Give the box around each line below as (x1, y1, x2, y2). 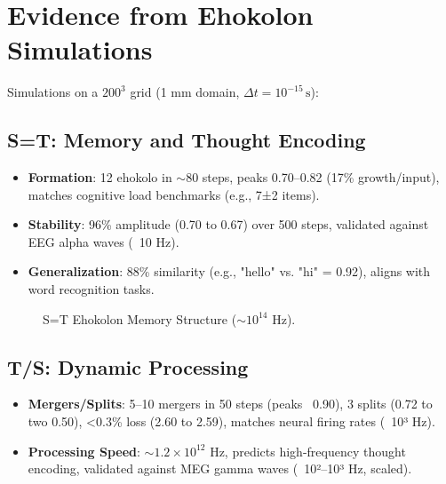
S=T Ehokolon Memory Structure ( (43, 309, 237, 328)
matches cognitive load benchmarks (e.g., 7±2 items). (28, 185, 320, 203)
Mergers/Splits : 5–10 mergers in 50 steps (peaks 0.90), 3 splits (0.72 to (28, 394, 433, 413)
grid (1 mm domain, (130, 83, 240, 101)
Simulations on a (7, 83, 99, 101)
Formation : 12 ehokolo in (28, 168, 172, 186)
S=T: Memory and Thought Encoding (7, 126, 366, 154)
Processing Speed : (28, 441, 140, 460)
